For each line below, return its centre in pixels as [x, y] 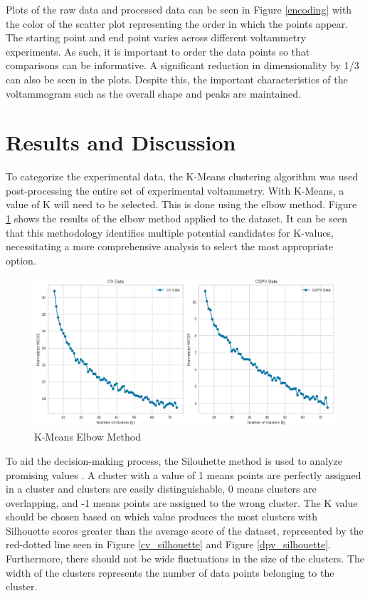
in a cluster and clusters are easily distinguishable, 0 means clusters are [161, 489]
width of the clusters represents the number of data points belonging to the [170, 572]
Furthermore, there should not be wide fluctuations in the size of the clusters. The [185, 559]
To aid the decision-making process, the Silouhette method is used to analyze [174, 460]
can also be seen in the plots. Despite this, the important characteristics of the [177, 79]
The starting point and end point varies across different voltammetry [156, 37]
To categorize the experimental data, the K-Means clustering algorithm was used [182, 176]
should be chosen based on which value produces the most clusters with [162, 517]
